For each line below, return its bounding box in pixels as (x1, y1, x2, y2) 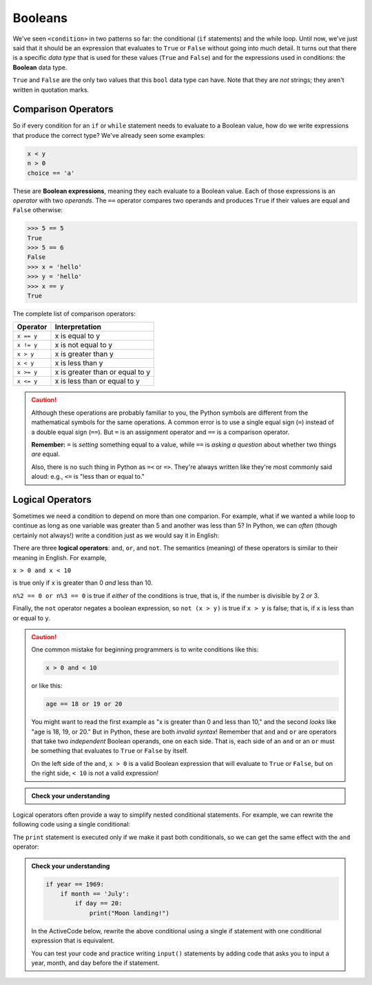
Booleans (12, 10, 68, 25)
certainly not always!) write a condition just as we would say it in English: (12, 531, 220, 539)
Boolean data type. (12, 63, 68, 72)
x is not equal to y (54, 340, 113, 350)
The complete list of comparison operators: (12, 310, 136, 318)
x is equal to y (54, 331, 100, 341)
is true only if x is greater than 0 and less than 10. (12, 579, 153, 587)
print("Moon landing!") (89, 909, 170, 917)
